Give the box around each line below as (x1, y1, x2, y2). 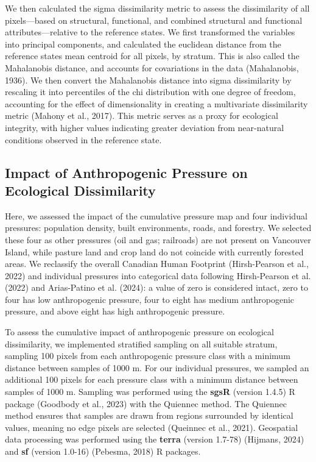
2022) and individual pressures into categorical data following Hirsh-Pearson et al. (5, 269, 311, 282)
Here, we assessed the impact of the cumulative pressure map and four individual (5, 209, 307, 222)
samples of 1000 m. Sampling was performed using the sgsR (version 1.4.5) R (5, 385, 295, 398)
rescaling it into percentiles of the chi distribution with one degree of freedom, (5, 85, 296, 98)
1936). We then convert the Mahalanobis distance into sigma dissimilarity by (5, 73, 292, 86)
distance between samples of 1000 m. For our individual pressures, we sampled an (5, 361, 309, 374)
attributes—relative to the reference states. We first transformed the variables (5, 26, 295, 38)
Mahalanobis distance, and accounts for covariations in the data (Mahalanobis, (5, 61, 299, 74)
